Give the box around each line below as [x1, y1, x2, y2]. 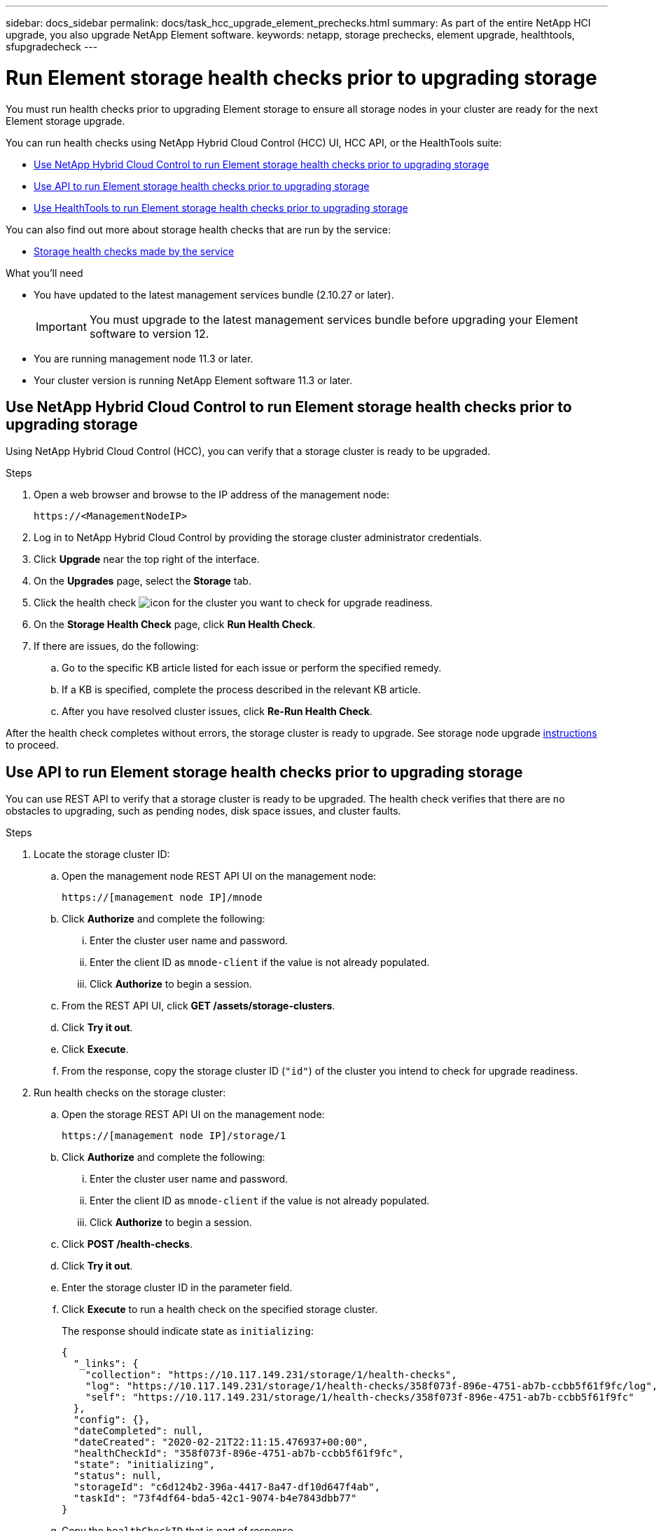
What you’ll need [6, 266, 83, 279]
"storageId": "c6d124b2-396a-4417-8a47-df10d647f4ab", [73, 1481, 381, 1493]
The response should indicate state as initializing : [62, 1325, 314, 1338]
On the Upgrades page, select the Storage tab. [34, 575, 251, 587]
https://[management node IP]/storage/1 [62, 1130, 286, 1142]
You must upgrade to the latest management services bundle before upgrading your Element [89, 312, 578, 327]
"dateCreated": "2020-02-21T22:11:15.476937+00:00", [73, 1436, 369, 1448]
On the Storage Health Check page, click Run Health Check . [34, 618, 316, 631]
